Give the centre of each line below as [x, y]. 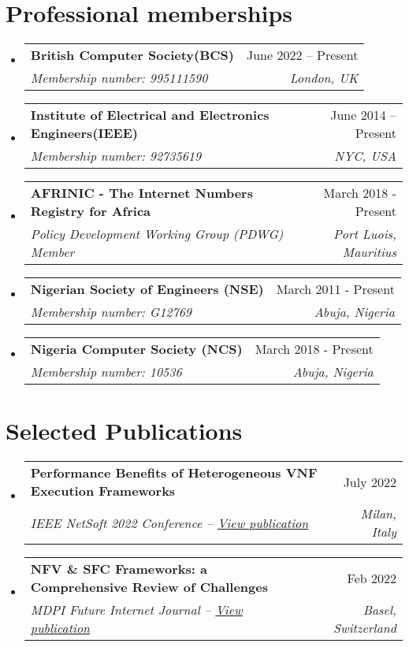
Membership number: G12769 [111, 312]
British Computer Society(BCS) [132, 55]
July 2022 [370, 482]
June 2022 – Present [302, 55]
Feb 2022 [372, 578]
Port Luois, [365, 234]
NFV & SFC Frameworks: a [119, 569]
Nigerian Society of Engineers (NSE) [147, 289]
